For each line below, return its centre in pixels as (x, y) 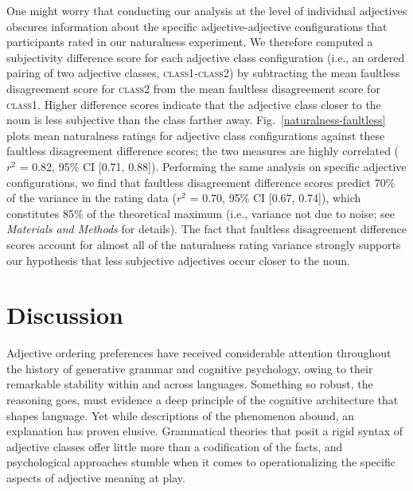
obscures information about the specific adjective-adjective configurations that (197, 26)
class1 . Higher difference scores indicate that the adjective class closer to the (194, 104)
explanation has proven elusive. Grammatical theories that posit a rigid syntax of (205, 431)
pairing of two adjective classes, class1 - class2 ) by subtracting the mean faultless (203, 73)
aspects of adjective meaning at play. (96, 477)
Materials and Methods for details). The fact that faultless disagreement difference (207, 229)
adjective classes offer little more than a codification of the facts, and (175, 446)
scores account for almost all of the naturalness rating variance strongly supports (204, 244)
